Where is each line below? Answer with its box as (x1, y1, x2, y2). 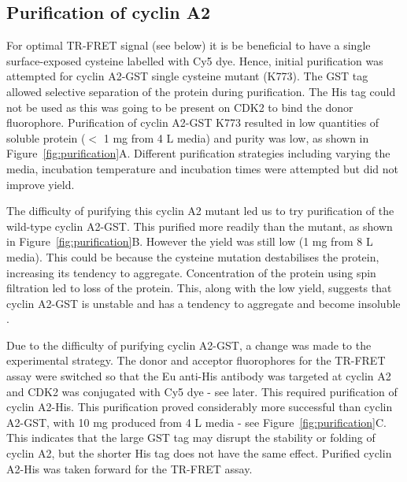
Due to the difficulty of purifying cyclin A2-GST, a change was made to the (6, 336, 372, 353)
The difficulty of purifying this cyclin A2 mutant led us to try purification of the (6, 202, 394, 219)
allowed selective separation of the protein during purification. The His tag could (6, 83, 396, 99)
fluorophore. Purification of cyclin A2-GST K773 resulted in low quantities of (6, 114, 379, 131)
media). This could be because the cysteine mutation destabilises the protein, (6, 248, 379, 265)
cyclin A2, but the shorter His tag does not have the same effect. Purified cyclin (6, 445, 392, 462)
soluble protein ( (6, 129, 86, 146)
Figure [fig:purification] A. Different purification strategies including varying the (6, 145, 390, 161)
